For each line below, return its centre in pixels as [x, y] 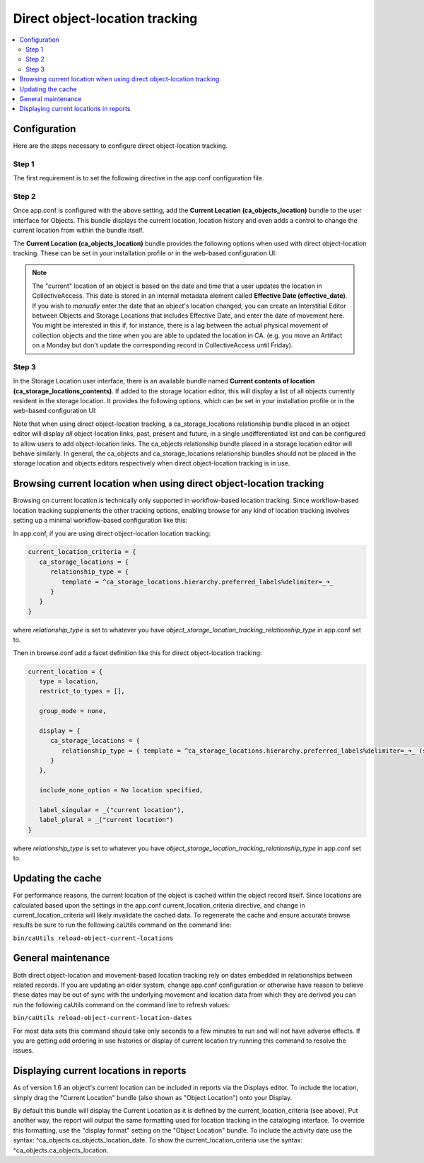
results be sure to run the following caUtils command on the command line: [122, 925]
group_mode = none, [73, 711]
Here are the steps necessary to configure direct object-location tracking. [120, 146]
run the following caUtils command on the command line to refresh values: [122, 1005]
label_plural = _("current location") [106, 820]
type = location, [69, 681]
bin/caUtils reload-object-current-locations [93, 938]
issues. [24, 1051]
